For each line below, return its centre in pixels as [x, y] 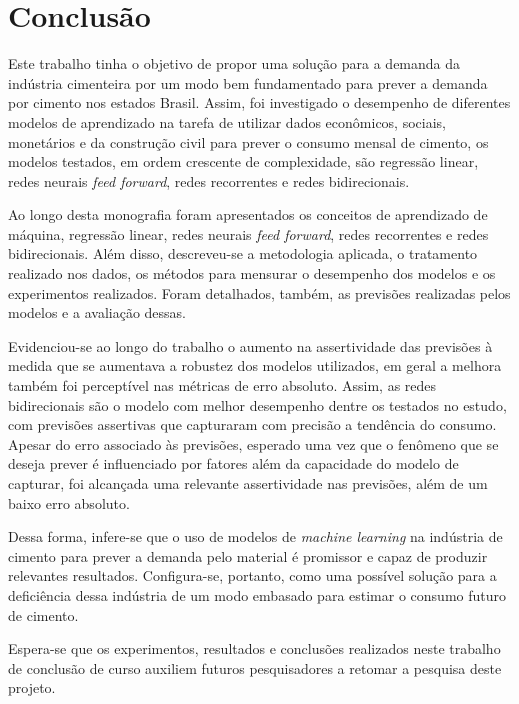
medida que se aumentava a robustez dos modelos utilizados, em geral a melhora [255, 365]
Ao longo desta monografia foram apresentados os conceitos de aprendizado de [248, 214]
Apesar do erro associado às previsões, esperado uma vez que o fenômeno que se [253, 443]
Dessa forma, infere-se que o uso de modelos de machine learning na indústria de [255, 536]
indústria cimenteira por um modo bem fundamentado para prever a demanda [248, 82]
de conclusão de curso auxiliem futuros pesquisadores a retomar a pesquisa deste [255, 667]
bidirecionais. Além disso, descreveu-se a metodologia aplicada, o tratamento [243, 253]
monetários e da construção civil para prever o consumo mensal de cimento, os [248, 141]
